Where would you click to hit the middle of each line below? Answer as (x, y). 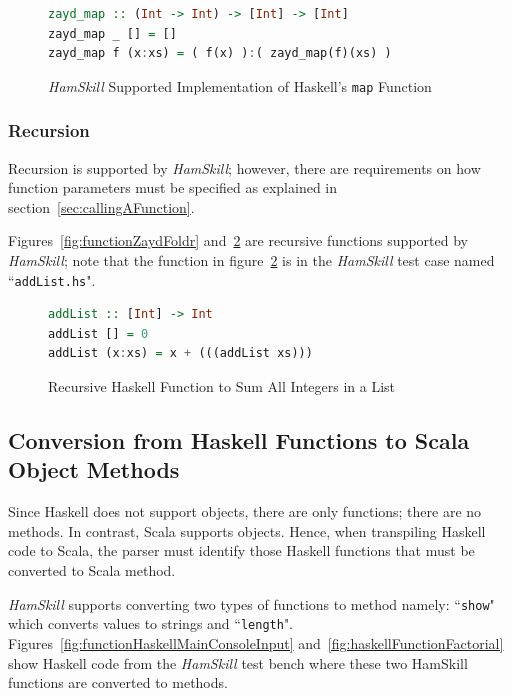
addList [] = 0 (98, 333)
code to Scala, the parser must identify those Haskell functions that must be (241, 550)
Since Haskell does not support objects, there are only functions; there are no (245, 511)
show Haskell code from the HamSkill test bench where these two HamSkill (238, 662)
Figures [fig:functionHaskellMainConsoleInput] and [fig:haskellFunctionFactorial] (256, 642)
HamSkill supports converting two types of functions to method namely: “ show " (251, 603)
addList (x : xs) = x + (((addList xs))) (180, 353)
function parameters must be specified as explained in (172, 187)
